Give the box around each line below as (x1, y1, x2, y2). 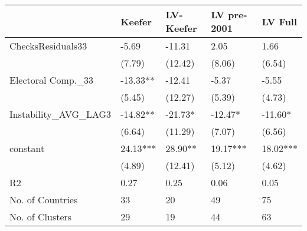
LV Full (262, 14, 298, 28)
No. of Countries (9, 193, 78, 206)
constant (9, 141, 45, 155)
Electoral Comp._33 (9, 73, 94, 87)
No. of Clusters (9, 210, 72, 223)
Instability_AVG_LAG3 (9, 107, 112, 121)
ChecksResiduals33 (9, 39, 87, 52)
